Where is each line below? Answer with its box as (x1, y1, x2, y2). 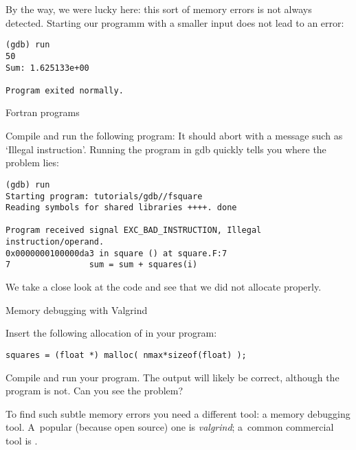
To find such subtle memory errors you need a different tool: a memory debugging (5, 406, 351, 420)
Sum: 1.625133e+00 (5, 63, 89, 73)
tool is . (5, 433, 38, 447)
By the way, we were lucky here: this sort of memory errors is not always (5, 2, 312, 16)
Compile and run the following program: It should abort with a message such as (5, 128, 343, 143)
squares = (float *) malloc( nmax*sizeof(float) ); (5, 350, 247, 360)
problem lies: (5, 155, 59, 170)
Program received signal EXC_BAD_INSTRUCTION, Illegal (5, 225, 262, 236)
